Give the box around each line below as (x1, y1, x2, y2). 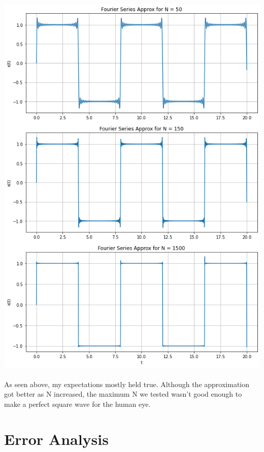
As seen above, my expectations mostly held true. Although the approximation (4, 378, 249, 389)
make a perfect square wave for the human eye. (4, 398, 151, 409)
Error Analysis (4, 428, 109, 449)
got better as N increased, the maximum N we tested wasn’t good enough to (4, 389, 242, 399)
